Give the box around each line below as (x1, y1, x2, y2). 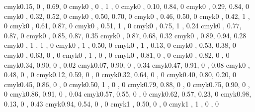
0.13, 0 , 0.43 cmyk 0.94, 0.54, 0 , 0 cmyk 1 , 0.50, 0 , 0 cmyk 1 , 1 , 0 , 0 (4, 98, 219, 109)
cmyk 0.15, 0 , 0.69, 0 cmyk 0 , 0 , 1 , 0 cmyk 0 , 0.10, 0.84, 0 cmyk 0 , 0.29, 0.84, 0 (4, 1, 250, 11)
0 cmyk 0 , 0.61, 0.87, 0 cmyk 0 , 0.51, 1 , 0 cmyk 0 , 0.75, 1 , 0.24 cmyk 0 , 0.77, (4, 20, 242, 31)
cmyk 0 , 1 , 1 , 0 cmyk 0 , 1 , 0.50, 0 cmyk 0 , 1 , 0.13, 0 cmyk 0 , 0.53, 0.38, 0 (4, 40, 236, 50)
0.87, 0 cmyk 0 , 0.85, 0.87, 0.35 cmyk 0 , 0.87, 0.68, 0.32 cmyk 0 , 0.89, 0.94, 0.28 (4, 30, 247, 40)
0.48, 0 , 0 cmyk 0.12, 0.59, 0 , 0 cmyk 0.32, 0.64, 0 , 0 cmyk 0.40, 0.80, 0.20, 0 (4, 69, 237, 80)
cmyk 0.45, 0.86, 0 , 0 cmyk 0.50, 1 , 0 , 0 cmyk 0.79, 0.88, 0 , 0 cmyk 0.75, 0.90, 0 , (4, 79, 250, 89)
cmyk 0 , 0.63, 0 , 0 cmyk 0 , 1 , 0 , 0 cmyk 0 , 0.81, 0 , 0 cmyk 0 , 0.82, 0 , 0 (4, 49, 230, 60)
